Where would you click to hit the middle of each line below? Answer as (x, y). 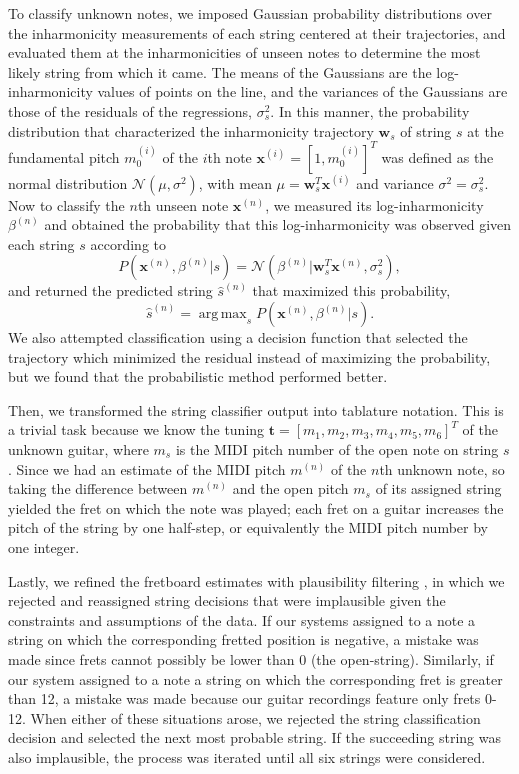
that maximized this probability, (351, 290)
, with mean (235, 182)
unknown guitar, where (78, 449)
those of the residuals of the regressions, (130, 110)
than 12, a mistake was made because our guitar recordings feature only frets (244, 698)
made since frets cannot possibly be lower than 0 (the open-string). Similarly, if (251, 658)
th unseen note (183, 204)
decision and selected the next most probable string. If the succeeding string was (254, 737)
